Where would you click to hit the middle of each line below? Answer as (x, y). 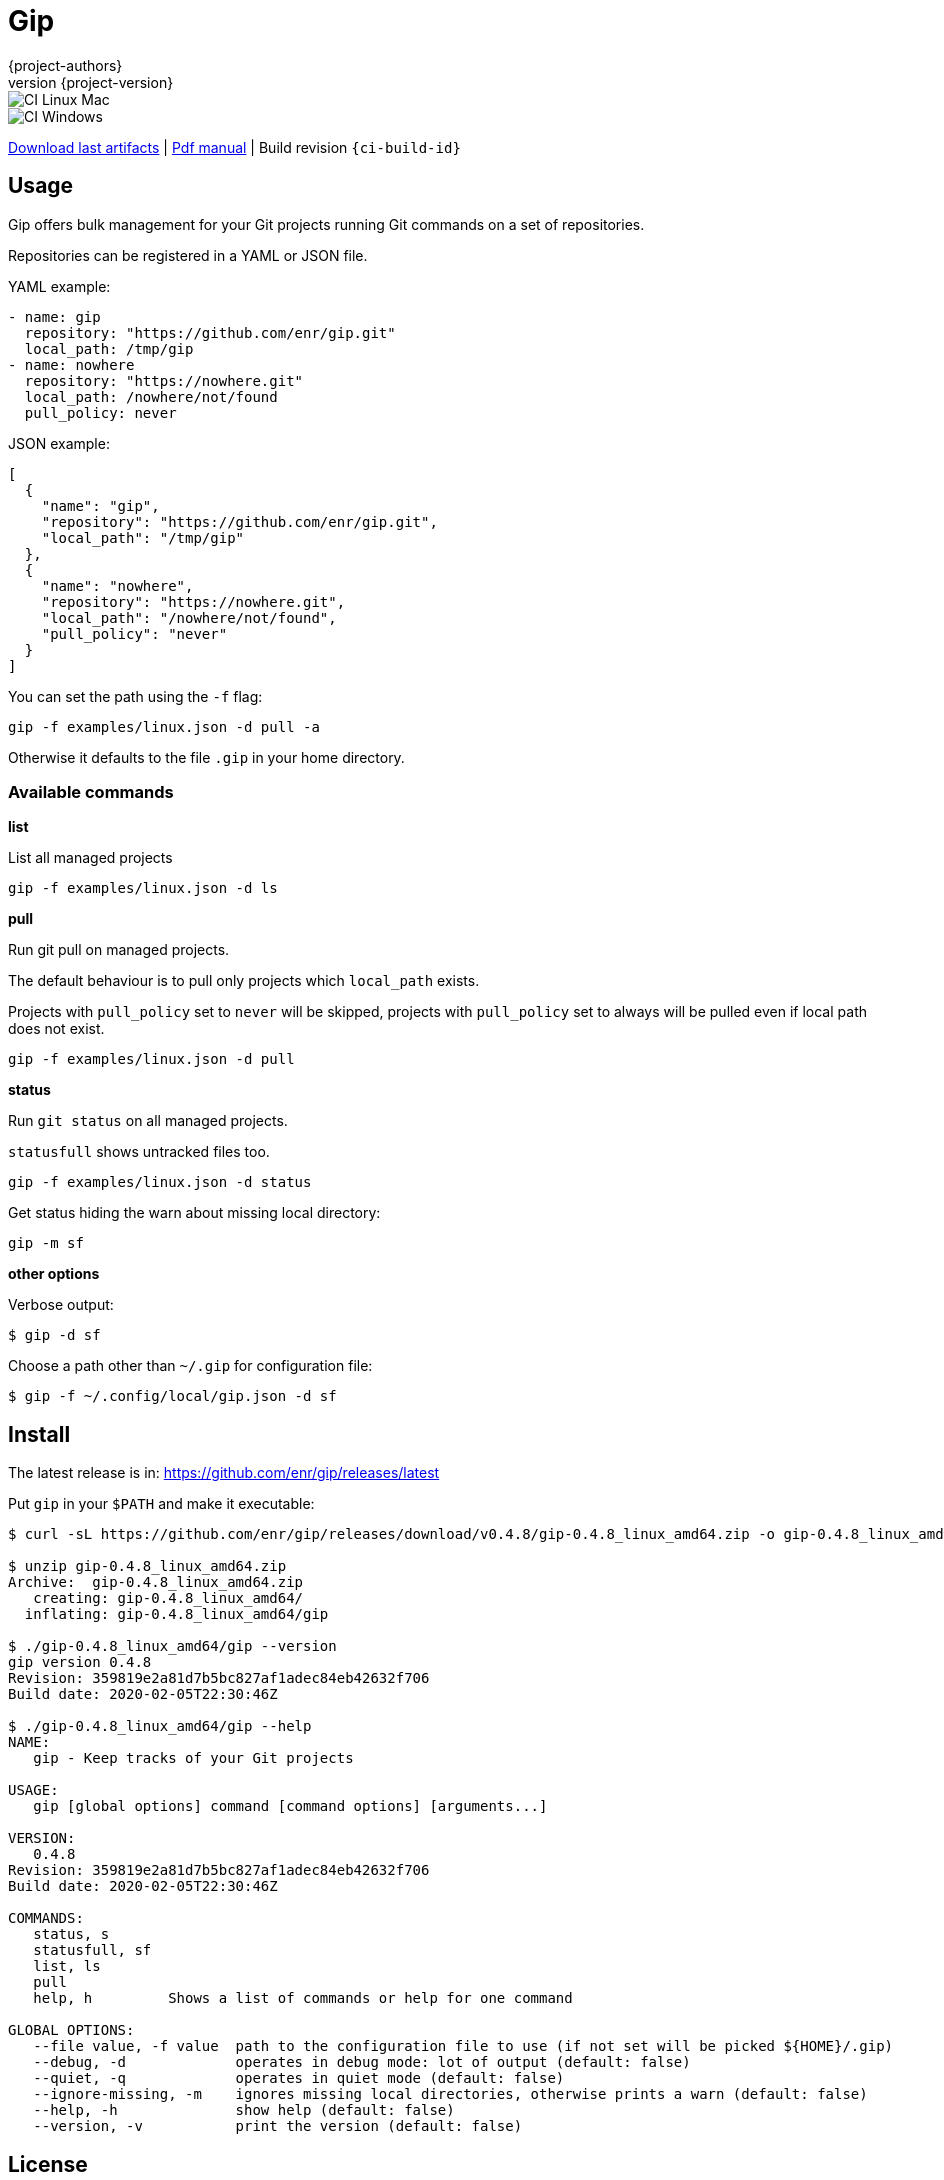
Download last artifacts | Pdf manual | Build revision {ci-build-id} (234, 147)
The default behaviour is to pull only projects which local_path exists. (244, 981)
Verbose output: (61, 1305)
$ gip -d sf (54, 1335)
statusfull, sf (92, 1950)
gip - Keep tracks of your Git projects (193, 1758)
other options (54, 1274)
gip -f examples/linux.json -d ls (143, 888)
